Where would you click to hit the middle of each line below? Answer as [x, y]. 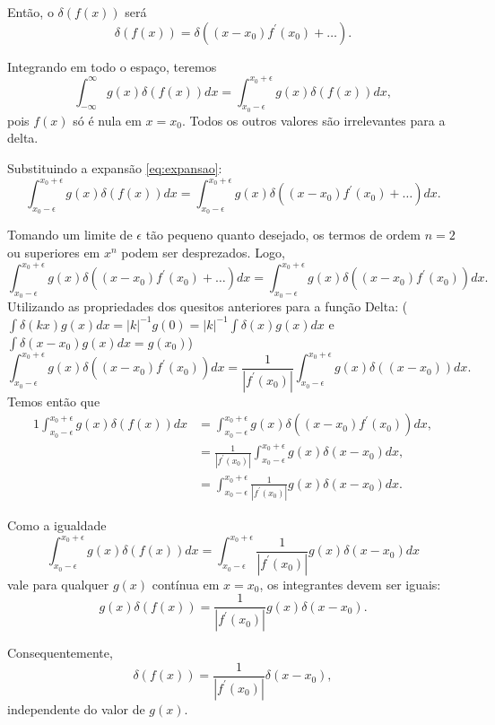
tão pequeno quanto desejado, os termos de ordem [283, 235]
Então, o [30, 12]
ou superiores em [54, 252]
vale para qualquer [58, 584]
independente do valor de [76, 708]
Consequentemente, [60, 653]
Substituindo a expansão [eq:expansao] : [115, 168]
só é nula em [107, 120]
